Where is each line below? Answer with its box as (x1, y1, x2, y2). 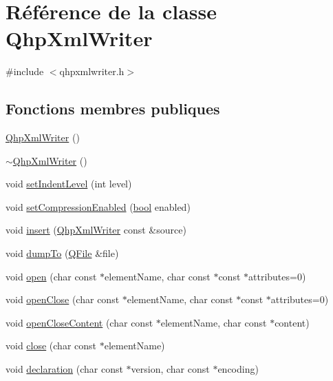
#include (6, 64, 44, 79)
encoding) (217, 362, 259, 376)
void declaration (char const (6, 362, 123, 376)
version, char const (131, 362, 210, 376)
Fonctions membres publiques (6, 98, 220, 119)
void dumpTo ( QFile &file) (6, 246, 119, 260)
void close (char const (6, 338, 97, 353)
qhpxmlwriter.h (59, 64, 125, 79)
